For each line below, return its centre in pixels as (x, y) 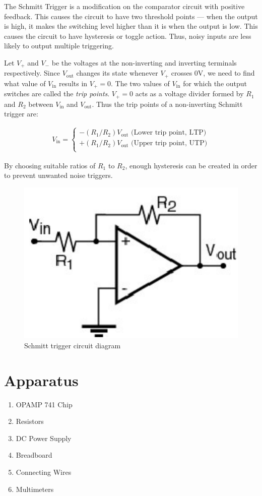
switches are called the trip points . (57, 94)
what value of (25, 83)
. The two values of (140, 83)
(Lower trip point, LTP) (169, 133)
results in (73, 83)
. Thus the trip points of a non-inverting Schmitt (167, 104)
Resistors (30, 421)
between (41, 104)
